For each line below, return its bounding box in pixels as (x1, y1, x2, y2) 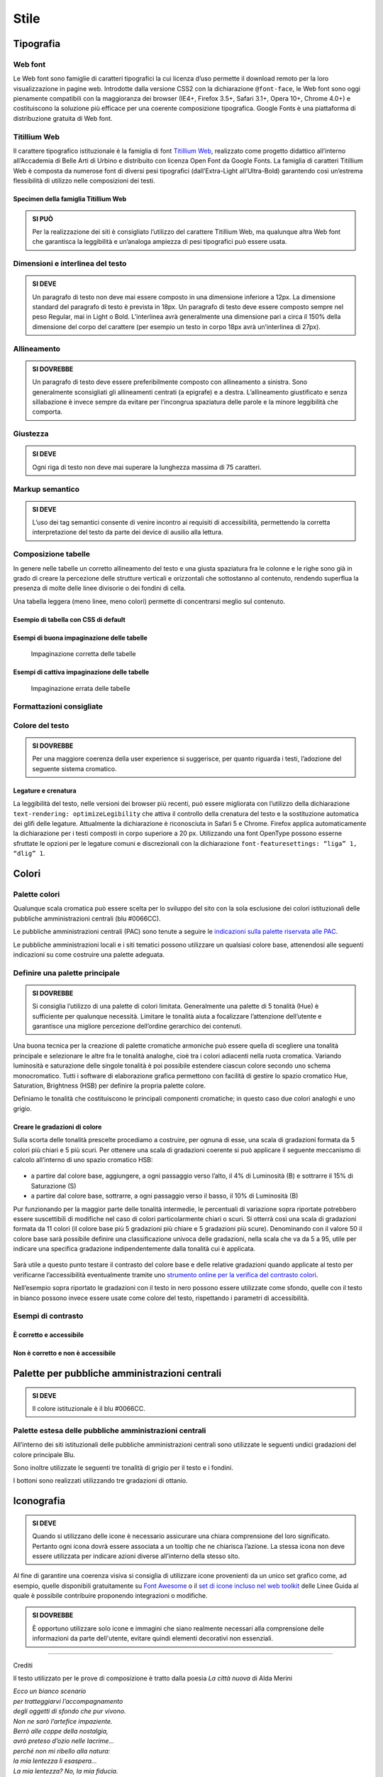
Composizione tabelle (13, 549, 90, 559)
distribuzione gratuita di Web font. (13, 114, 113, 122)
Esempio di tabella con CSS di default (13, 615, 126, 623)
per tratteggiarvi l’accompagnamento (13, 1697, 123, 1705)
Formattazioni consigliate (13, 702, 103, 712)
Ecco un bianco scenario (13, 1687, 87, 1695)
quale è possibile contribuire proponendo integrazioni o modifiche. (13, 1591, 208, 1600)
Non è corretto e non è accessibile (13, 1349, 116, 1358)
